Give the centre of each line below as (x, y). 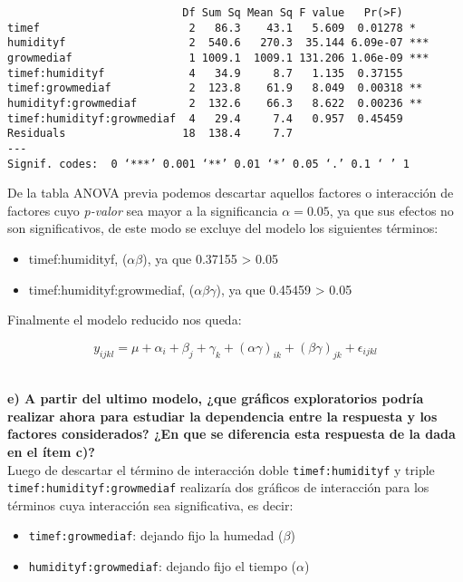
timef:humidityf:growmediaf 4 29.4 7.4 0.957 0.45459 (205, 118)
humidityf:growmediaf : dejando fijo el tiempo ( (163, 566)
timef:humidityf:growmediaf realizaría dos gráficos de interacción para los (218, 487)
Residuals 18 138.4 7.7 (150, 134)
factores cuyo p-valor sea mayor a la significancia (143, 210)
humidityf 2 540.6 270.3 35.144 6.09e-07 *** (218, 43)
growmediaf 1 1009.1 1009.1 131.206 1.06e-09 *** (218, 58)
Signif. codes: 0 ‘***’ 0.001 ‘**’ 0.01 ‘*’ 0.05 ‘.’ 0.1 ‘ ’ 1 (208, 164)
